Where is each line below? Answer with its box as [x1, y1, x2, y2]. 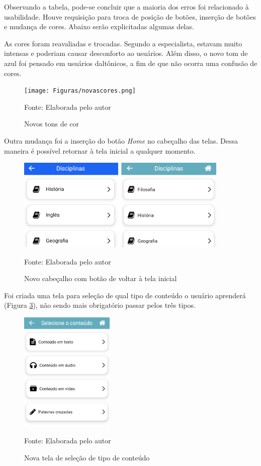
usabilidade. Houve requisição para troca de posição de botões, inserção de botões [4, 11, 256, 22]
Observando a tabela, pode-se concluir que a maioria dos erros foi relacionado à [4, 2, 249, 12]
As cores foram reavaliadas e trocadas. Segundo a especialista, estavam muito [4, 38, 242, 48]
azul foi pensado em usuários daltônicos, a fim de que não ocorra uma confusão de [4, 57, 257, 68]
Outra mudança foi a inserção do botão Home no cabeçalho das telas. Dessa [4, 136, 238, 146]
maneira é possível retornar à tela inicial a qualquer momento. [4, 145, 196, 156]
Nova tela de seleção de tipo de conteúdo [24, 452, 150, 463]
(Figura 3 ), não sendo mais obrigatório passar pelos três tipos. [4, 300, 196, 310]
